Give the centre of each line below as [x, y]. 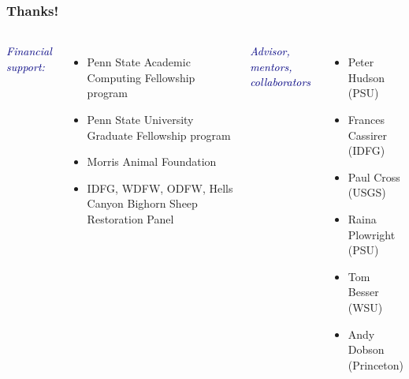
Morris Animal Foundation [152, 161]
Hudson [366, 77]
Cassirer [367, 135]
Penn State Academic [139, 62]
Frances [366, 119]
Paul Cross [374, 176]
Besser [363, 292]
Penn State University [140, 119]
